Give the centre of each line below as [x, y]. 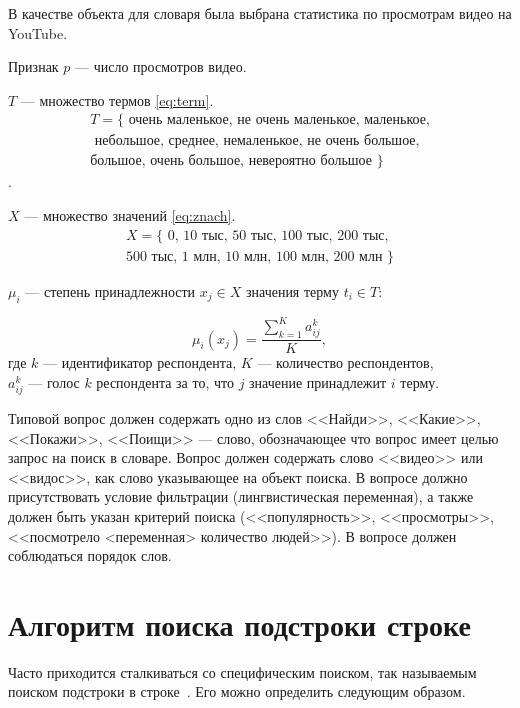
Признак [33, 66]
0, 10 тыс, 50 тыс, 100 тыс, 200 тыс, [278, 235]
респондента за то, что [165, 381]
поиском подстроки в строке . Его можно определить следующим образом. [237, 691]
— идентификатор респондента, [140, 362]
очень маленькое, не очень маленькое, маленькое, [279, 120]
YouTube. [38, 32]
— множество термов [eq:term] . [117, 99]
